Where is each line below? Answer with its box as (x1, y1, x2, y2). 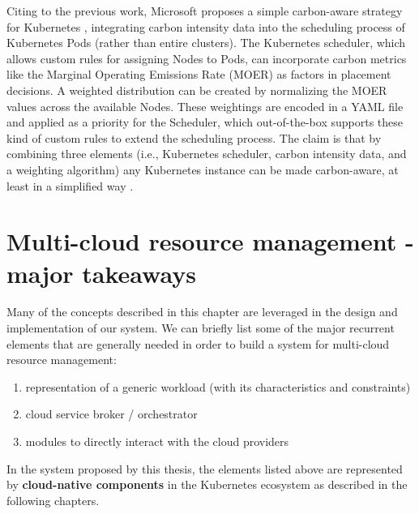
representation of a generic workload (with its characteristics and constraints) (25, 378, 411, 395)
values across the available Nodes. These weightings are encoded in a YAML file (6, 97, 404, 114)
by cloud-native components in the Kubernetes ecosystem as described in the (6, 476, 408, 493)
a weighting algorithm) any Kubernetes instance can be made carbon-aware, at (6, 161, 399, 178)
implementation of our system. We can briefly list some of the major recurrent (6, 319, 395, 336)
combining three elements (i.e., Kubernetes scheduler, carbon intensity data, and (6, 145, 407, 162)
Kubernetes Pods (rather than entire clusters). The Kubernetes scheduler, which (6, 34, 406, 51)
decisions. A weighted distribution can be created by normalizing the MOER (6, 81, 387, 98)
